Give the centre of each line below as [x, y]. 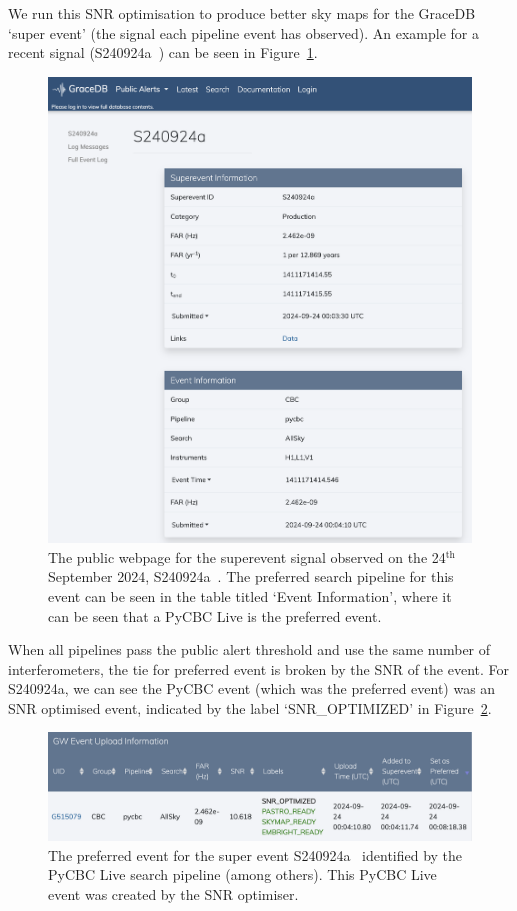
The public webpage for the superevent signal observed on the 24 [247, 556]
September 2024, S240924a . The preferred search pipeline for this [251, 576]
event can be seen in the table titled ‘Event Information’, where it [250, 595]
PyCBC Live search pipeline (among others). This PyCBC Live [242, 874]
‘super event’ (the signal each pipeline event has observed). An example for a [243, 32]
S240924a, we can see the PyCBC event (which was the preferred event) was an [252, 688]
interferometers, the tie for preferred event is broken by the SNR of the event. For [258, 668]
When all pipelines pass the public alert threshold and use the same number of [249, 649]
